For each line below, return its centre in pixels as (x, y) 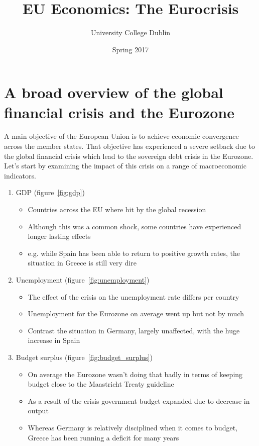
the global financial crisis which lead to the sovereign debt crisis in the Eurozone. (129, 156)
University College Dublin (131, 32)
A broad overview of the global (114, 92)
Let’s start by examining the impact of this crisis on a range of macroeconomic (125, 166)
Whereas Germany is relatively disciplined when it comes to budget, (133, 427)
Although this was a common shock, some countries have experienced (135, 226)
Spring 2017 (131, 49)
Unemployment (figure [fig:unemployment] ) (83, 279)
